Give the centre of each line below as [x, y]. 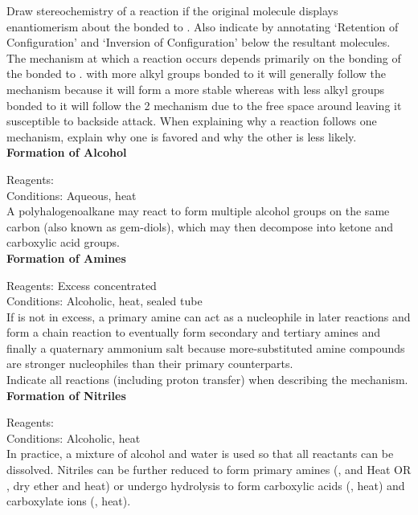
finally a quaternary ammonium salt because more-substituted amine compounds [206, 347]
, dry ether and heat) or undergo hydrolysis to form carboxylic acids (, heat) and [206, 485]
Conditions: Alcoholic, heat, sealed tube [104, 301]
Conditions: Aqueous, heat [72, 195]
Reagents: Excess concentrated [82, 285]
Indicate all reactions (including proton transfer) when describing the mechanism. [207, 380]
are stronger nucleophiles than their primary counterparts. [150, 364]
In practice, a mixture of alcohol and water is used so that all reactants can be [200, 454]
